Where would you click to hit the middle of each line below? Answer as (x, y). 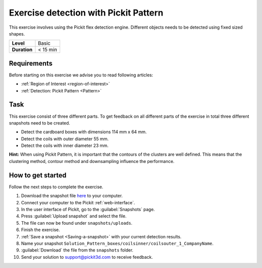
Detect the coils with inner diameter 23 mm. (65, 145)
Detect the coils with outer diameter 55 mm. (65, 139)
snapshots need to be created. (40, 123)
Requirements (31, 63)
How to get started (38, 175)
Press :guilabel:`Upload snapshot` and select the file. (74, 216)
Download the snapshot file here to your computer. (72, 196)
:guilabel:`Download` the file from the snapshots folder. (77, 250)
